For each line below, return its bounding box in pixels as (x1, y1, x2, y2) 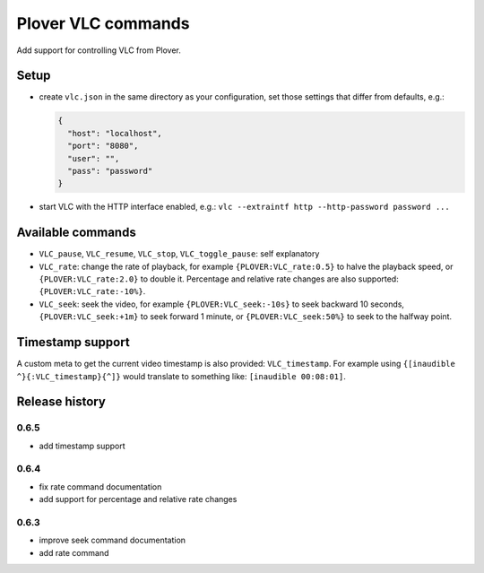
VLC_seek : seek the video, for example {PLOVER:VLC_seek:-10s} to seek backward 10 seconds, (39, 299, 405, 309)
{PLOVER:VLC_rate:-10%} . (39, 286, 146, 297)
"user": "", (67, 153, 120, 163)
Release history (16, 395, 107, 410)
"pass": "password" (67, 166, 153, 176)
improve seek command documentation (39, 534, 186, 546)
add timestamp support (39, 440, 125, 451)
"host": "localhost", (67, 128, 163, 138)
